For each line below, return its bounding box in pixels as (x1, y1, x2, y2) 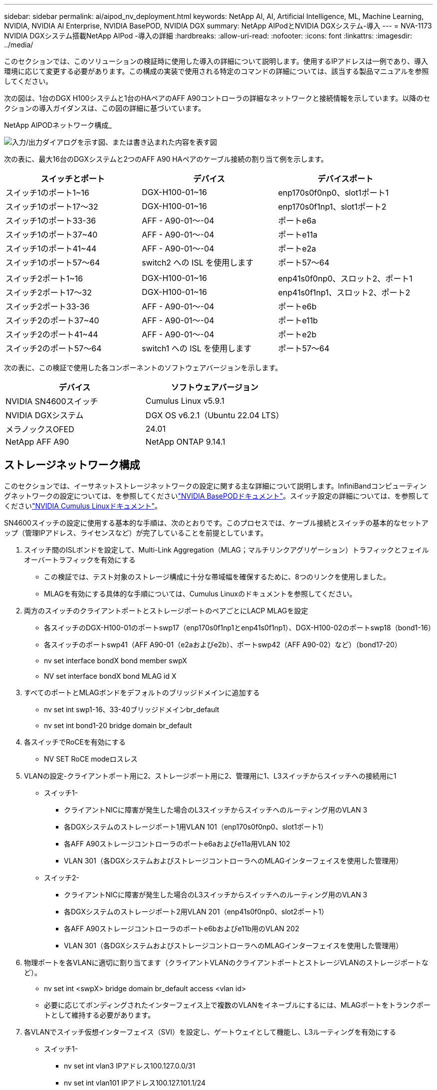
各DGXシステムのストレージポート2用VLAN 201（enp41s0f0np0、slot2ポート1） (64, 907, 329, 916)
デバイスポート (317, 174, 373, 184)
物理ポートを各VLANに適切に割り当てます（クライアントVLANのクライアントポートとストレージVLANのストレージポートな (24, 958, 429, 967)
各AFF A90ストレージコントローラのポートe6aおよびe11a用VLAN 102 (64, 839, 290, 848)
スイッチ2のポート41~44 (5, 329, 98, 339)
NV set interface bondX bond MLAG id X (44, 671, 177, 680)
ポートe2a (278, 244, 316, 254)
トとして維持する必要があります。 (44, 1010, 155, 1019)
